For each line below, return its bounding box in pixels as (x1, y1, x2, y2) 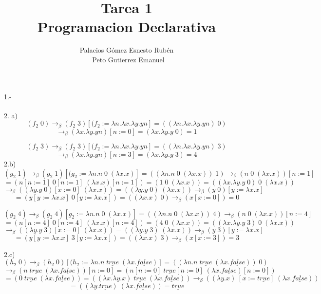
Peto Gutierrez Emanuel (92, 54, 165, 64)
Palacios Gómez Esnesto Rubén (79, 45, 174, 55)
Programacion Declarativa (37, 17, 216, 37)
